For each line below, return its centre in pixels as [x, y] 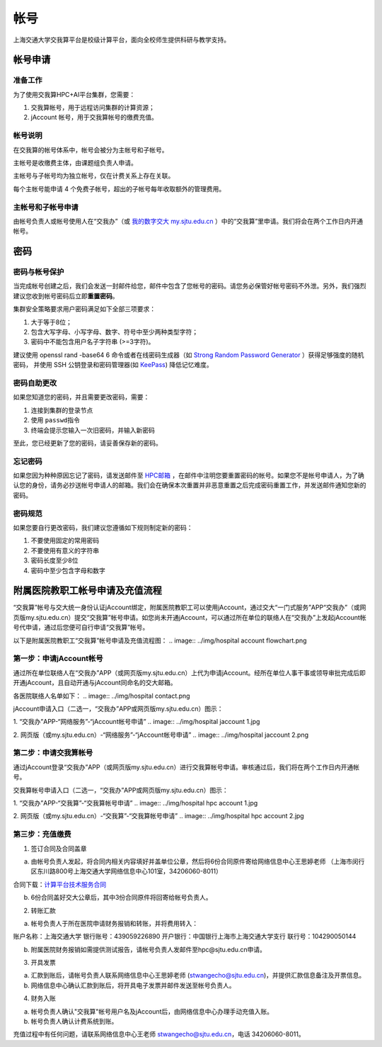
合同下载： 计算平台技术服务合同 [59, 884]
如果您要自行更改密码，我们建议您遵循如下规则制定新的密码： [103, 527]
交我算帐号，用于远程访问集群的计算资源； [93, 108]
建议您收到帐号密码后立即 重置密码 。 [66, 296]
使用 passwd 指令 [56, 420]
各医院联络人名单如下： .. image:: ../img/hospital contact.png [102, 696]
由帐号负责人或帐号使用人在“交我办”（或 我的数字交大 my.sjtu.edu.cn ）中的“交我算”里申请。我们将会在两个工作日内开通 [188, 221]
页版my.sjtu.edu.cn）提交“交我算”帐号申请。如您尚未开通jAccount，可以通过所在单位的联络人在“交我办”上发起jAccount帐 [190, 617]
